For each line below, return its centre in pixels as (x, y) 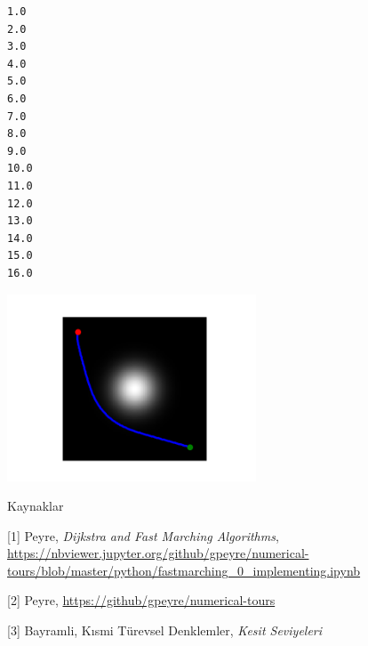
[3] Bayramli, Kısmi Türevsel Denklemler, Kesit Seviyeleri (165, 630)
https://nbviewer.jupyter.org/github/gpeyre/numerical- (158, 553)
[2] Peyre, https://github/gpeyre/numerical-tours (141, 600)
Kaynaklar (36, 506)
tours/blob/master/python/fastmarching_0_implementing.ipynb (184, 570)
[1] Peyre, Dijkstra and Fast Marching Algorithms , (143, 535)
